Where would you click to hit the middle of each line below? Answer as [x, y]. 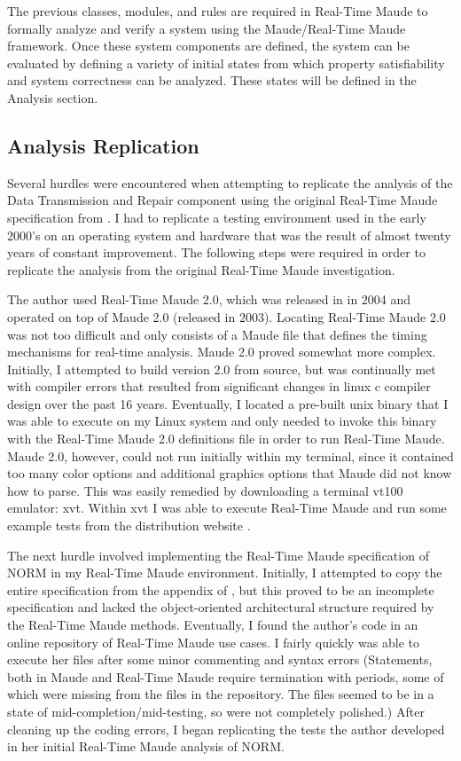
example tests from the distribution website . [129, 526]
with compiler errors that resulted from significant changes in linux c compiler [219, 386]
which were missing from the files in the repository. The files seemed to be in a [221, 694]
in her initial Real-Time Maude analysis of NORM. [146, 746]
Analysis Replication [103, 145]
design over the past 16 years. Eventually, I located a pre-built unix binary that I [228, 403]
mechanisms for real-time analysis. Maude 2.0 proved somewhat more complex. [222, 352]
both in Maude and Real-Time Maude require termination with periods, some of [226, 676]
